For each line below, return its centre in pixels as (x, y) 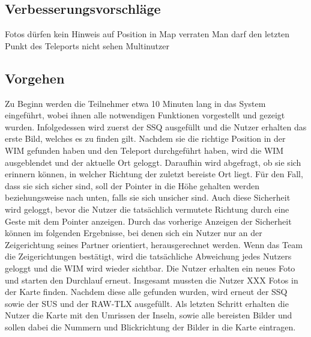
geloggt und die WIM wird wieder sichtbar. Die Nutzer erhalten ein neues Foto (150, 268)
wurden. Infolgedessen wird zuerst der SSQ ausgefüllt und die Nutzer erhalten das (156, 126)
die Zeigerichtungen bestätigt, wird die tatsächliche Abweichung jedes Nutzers (148, 256)
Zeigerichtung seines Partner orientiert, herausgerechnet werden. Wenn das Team (154, 244)
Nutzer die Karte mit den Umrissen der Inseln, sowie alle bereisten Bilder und (149, 315)
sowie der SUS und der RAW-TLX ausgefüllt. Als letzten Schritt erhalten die (147, 303)
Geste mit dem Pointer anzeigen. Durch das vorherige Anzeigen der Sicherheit (148, 221)
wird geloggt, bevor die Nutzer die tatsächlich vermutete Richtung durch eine (147, 209)
